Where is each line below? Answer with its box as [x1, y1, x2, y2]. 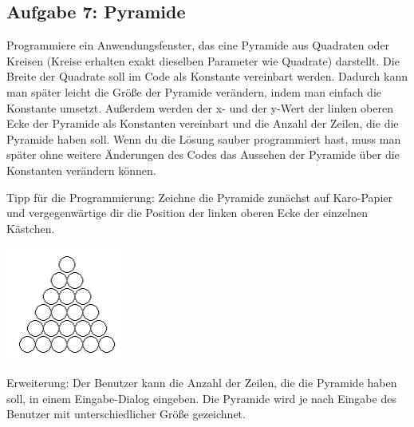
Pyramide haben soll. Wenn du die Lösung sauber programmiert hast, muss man [6, 130, 401, 147]
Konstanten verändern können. [6, 161, 156, 178]
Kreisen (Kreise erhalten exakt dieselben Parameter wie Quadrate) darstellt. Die [6, 52, 400, 69]
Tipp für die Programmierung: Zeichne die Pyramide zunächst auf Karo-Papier [6, 188, 392, 205]
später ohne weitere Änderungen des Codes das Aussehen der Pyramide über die [6, 146, 400, 163]
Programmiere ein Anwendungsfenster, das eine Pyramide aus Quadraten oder [6, 37, 390, 53]
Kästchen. [6, 219, 55, 236]
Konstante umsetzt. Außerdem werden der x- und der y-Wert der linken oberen [6, 99, 393, 116]
